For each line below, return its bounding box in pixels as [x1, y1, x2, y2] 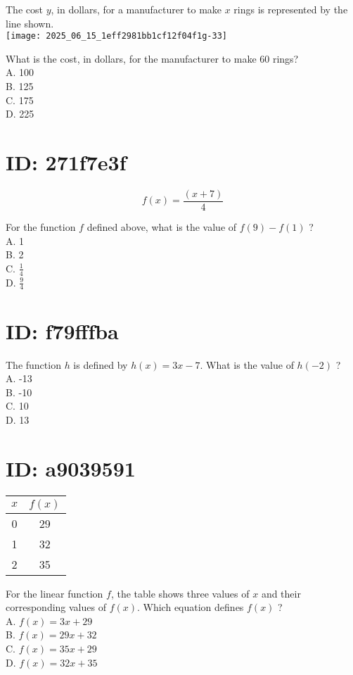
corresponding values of [6, 600, 106, 614]
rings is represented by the [233, 2, 348, 16]
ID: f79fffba [6, 316, 119, 345]
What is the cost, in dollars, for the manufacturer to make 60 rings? [6, 51, 299, 65]
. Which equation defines [137, 600, 244, 614]
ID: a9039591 [6, 453, 136, 482]
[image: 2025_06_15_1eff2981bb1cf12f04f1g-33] [6, 31, 227, 42]
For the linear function [6, 586, 103, 600]
